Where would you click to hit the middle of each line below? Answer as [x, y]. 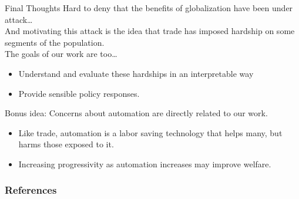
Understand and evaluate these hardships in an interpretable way [136, 73]
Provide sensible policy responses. [79, 93]
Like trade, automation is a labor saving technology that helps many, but [150, 132]
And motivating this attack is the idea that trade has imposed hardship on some [150, 31]
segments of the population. [55, 42]
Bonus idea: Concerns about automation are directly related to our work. [136, 113]
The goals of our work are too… [61, 54]
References [31, 190]
